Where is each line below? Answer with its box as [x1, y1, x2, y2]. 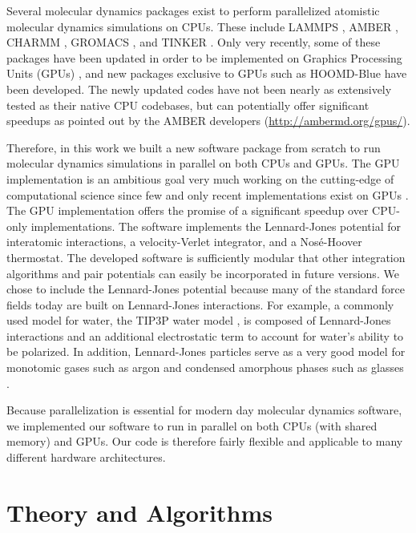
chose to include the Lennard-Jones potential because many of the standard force [6, 281, 406, 297]
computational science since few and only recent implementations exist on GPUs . [6, 186, 409, 203]
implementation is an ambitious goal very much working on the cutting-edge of [6, 170, 394, 187]
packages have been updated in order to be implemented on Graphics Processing [6, 49, 402, 66]
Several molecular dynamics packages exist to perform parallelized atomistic [6, 2, 380, 18]
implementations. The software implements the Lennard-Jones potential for [30, 217, 401, 234]
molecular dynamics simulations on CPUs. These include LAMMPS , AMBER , [6, 18, 398, 34]
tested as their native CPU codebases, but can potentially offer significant [6, 96, 370, 113]
